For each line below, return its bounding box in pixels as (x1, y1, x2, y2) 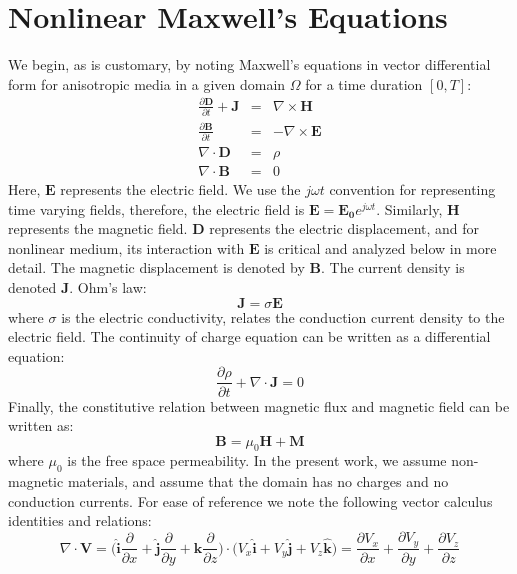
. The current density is (320, 257, 465, 278)
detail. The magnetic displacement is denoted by (8, 257, 305, 278)
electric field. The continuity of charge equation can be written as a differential (8, 326, 491, 347)
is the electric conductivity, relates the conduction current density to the (61, 306, 505, 327)
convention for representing (329, 179, 496, 200)
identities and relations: (8, 510, 152, 531)
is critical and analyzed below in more (264, 237, 497, 258)
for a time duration (305, 73, 423, 94)
